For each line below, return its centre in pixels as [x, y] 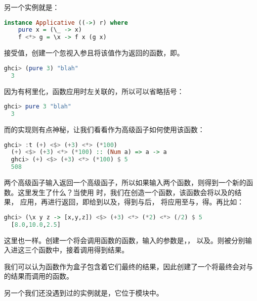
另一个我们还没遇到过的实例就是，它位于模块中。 [84, 292]
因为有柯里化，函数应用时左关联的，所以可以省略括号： [94, 91]
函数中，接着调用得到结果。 [83, 250]
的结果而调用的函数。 [39, 276]
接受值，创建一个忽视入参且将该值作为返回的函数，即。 [94, 53]
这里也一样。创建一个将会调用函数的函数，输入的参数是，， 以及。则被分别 [125, 240]
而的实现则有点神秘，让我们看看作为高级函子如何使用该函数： [104, 129]
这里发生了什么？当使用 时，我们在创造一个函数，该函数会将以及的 [126, 192]
